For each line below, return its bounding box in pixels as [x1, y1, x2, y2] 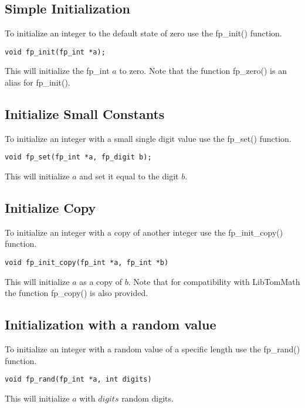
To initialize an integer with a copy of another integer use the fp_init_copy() [5, 226, 283, 238]
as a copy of [79, 275, 123, 287]
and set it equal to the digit [79, 170, 179, 182]
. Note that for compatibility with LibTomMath [128, 275, 300, 287]
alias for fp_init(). [5, 76, 70, 89]
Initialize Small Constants [5, 105, 165, 123]
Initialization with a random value [5, 315, 216, 334]
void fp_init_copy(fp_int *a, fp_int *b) [5, 259, 169, 267]
